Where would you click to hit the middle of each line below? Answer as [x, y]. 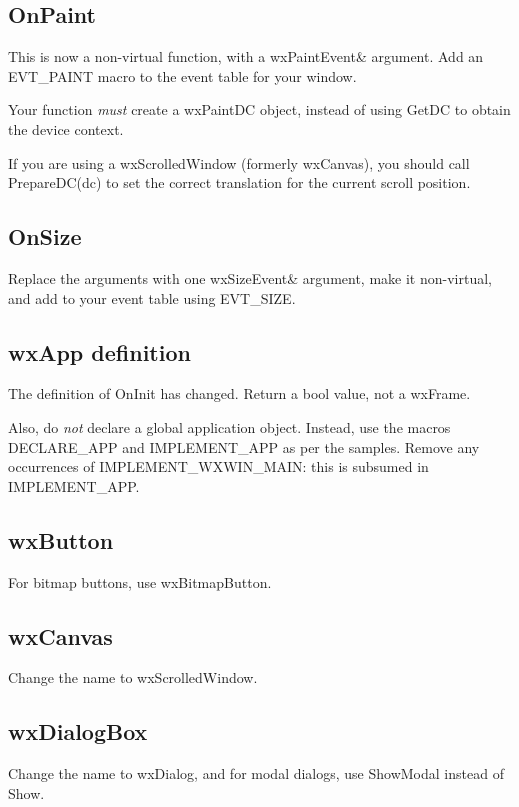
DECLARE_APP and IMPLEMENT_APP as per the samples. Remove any [244, 446]
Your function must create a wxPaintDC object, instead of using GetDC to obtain [259, 109]
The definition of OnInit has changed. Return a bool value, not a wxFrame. [239, 393]
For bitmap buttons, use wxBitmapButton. [140, 581]
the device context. [66, 128]
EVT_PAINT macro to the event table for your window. [182, 75]
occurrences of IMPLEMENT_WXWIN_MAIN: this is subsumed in [218, 466]
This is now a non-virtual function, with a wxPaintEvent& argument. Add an [246, 56]
